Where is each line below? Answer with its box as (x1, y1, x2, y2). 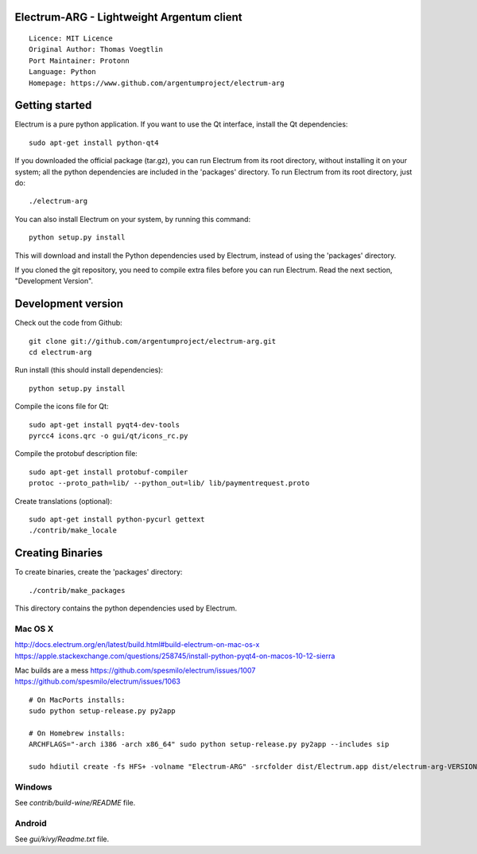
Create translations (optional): (14, 496, 113, 505)
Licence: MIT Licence (29, 34, 113, 43)
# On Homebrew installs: (29, 728, 126, 738)
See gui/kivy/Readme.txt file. (14, 834, 110, 844)
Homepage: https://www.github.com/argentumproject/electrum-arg (29, 78, 285, 88)
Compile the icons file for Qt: (14, 402, 109, 411)
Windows (14, 781, 52, 792)
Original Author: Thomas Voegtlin (29, 45, 163, 54)
